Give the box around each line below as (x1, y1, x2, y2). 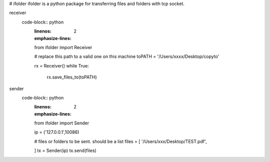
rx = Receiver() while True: (34, 62, 89, 68)
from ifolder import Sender (34, 120, 89, 126)
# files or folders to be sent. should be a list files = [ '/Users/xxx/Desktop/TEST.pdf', (34, 138, 207, 144)
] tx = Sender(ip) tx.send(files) (34, 147, 97, 153)
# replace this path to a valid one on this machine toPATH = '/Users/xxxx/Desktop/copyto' (34, 53, 219, 59)
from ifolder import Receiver (34, 44, 92, 50)
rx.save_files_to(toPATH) (46, 74, 97, 80)
